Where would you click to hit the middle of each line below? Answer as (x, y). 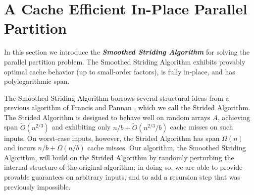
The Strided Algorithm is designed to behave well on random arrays (107, 117)
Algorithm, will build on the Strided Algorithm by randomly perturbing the (119, 157)
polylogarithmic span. (37, 81)
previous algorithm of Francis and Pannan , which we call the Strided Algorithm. (127, 107)
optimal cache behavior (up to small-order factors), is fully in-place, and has (120, 71)
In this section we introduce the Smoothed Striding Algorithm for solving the (127, 52)
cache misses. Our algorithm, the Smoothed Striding (167, 148)
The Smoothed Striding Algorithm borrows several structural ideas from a (117, 97)
